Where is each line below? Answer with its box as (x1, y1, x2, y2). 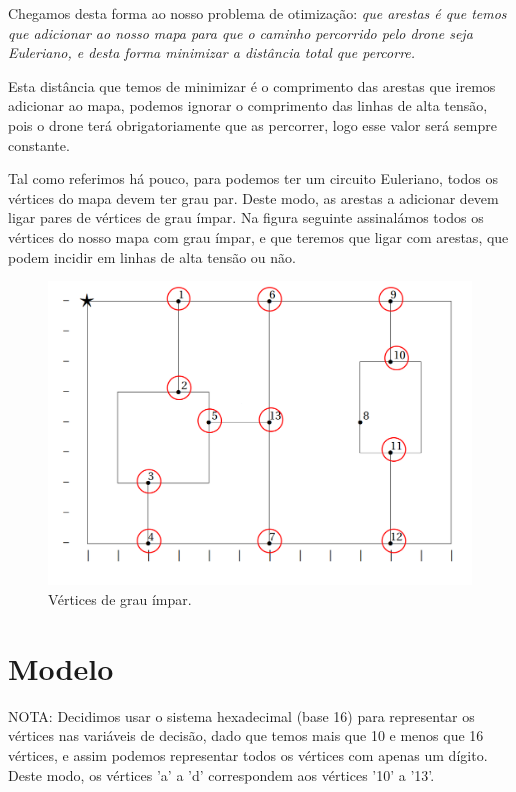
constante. (8, 134, 70, 155)
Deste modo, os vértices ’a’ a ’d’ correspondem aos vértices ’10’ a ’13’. (8, 764, 435, 785)
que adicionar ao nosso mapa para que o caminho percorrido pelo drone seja (8, 22, 473, 43)
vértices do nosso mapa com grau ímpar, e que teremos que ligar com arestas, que (8, 226, 509, 247)
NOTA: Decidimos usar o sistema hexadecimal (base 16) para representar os (8, 705, 475, 726)
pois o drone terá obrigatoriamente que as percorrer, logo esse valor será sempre (8, 114, 497, 135)
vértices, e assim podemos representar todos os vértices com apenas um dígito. (8, 744, 488, 765)
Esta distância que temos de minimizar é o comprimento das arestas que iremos (8, 75, 496, 96)
